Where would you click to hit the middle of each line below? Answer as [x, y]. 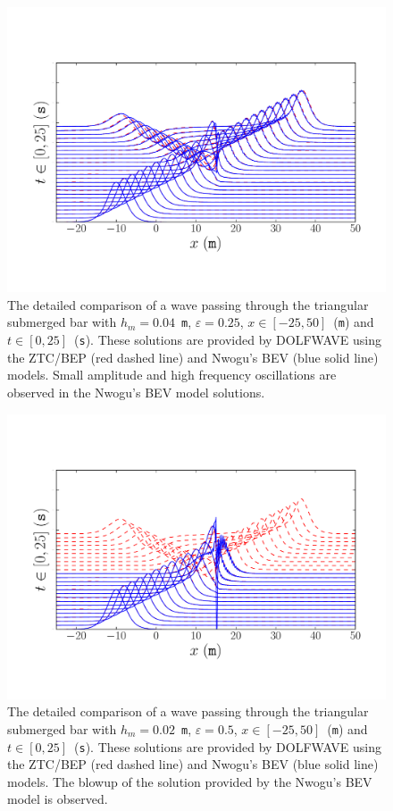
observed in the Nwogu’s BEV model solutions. [136, 392]
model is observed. [58, 799]
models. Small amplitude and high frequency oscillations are [172, 375]
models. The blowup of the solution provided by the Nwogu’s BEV [190, 781]
